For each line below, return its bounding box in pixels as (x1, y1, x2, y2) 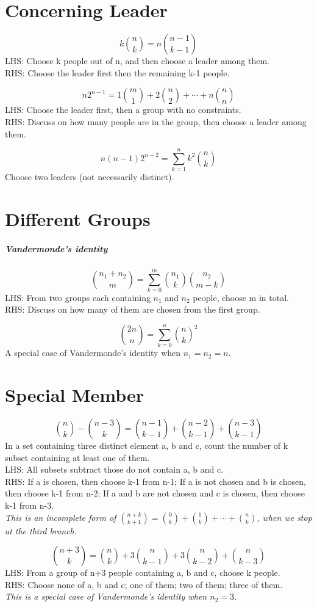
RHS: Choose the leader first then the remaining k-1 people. (5, 66, 230, 79)
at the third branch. (5, 524, 77, 537)
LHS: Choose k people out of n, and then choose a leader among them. (5, 54, 269, 67)
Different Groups (5, 206, 151, 231)
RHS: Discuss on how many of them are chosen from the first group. (5, 303, 260, 316)
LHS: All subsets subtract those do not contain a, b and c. (5, 463, 224, 476)
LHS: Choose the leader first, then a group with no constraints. (5, 103, 241, 116)
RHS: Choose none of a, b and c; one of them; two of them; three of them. (5, 578, 283, 591)
